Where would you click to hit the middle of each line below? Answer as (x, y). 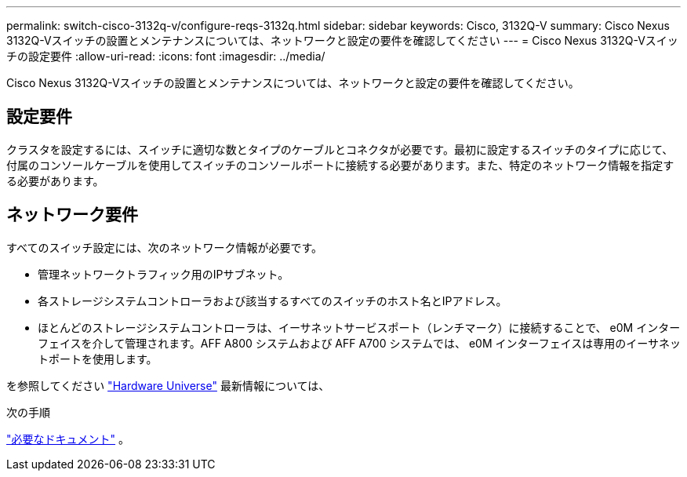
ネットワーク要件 (72, 215)
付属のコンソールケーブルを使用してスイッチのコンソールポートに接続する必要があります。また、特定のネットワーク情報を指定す (340, 165)
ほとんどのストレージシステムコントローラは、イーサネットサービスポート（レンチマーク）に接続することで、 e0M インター (359, 327)
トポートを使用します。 (98, 359)
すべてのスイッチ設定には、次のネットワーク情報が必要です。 (165, 247)
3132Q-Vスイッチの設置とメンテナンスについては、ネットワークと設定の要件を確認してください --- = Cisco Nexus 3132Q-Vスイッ (342, 40)
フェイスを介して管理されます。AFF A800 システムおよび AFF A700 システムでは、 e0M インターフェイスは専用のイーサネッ (359, 343)
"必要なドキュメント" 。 (68, 439)
